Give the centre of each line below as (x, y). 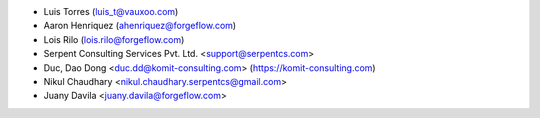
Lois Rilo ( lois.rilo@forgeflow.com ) (114, 39)
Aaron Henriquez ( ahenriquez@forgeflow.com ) (140, 26)
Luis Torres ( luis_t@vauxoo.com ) (111, 11)
